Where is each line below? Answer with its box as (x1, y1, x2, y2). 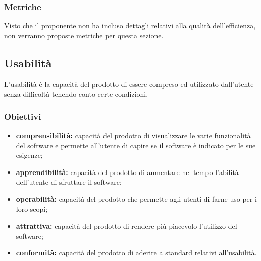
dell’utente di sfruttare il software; (16, 177, 122, 187)
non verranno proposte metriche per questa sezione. (4, 30, 164, 40)
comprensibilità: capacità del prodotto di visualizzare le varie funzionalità (16, 130, 251, 141)
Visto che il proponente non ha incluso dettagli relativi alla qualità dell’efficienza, (4, 20, 256, 31)
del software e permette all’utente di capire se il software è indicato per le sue (16, 140, 256, 150)
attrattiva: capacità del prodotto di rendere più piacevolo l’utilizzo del (16, 221, 237, 231)
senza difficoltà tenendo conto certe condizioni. (4, 89, 148, 99)
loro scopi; (16, 203, 48, 214)
